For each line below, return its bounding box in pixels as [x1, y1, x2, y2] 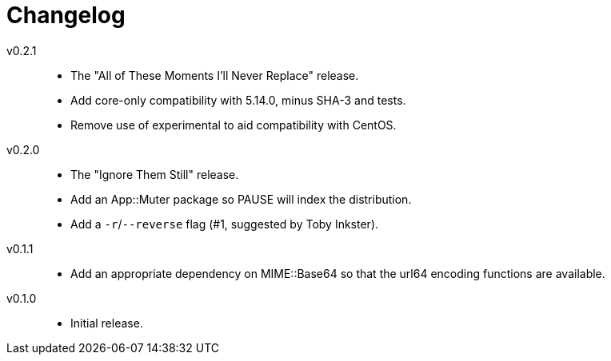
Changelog [6, 2, 126, 29]
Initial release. [70, 315, 143, 330]
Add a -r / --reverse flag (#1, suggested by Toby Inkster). [70, 216, 379, 231]
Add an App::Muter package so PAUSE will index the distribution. [70, 192, 412, 206]
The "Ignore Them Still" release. [70, 167, 239, 181]
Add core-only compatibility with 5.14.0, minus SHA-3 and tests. [70, 93, 406, 107]
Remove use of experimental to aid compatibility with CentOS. [70, 117, 397, 132]
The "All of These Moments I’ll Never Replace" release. [70, 68, 359, 82]
